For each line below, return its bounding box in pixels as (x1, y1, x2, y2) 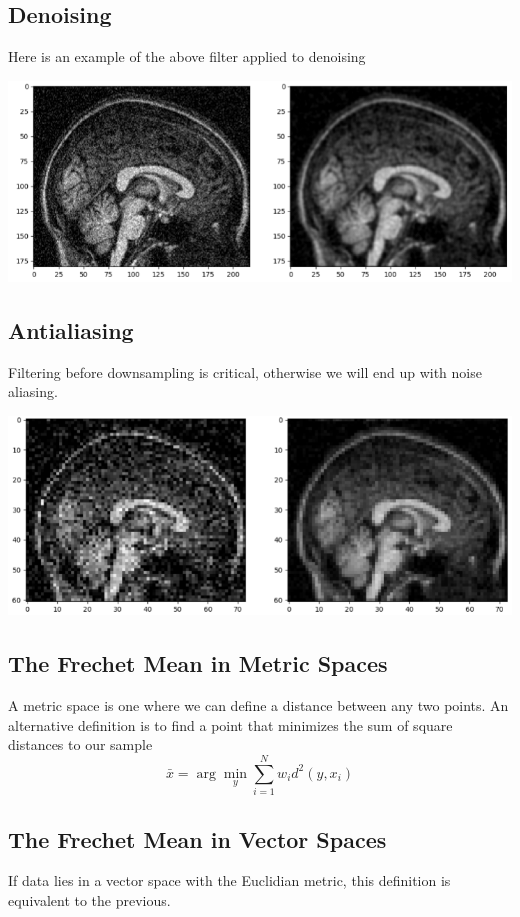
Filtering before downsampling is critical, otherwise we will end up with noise (8, 361, 482, 382)
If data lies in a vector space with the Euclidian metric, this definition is (8, 870, 451, 891)
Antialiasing (8, 314, 134, 345)
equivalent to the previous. (8, 889, 171, 910)
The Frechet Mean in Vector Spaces (8, 823, 387, 854)
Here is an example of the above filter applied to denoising (8, 46, 366, 67)
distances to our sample (8, 734, 153, 755)
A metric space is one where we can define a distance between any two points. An (8, 695, 509, 716)
